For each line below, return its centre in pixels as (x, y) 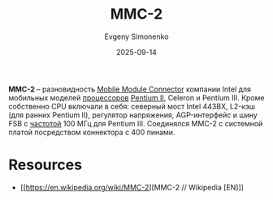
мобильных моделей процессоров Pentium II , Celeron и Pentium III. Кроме (137, 97)
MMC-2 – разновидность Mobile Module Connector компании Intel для (130, 89)
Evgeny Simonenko (136, 36)
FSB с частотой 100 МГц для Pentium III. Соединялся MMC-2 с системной (136, 123)
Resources (45, 165)
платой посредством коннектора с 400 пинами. (92, 132)
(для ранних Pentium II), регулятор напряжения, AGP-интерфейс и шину (133, 115)
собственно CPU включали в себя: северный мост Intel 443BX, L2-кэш (132, 106)
